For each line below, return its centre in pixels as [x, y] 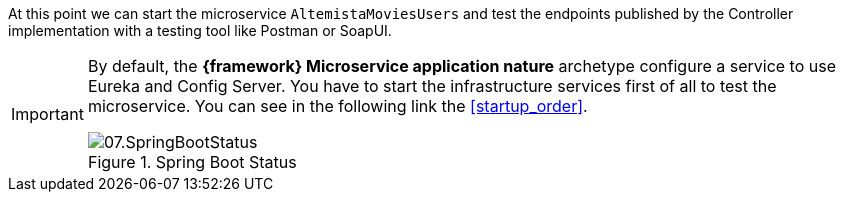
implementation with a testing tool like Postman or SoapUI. [200, 30]
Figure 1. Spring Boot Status [192, 162]
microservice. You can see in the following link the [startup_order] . [337, 106]
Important [47, 114]
